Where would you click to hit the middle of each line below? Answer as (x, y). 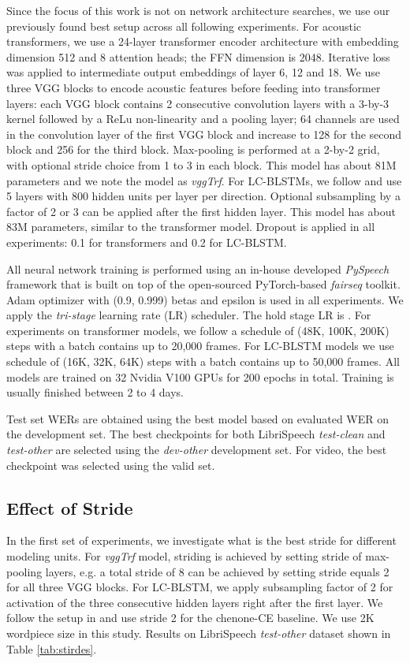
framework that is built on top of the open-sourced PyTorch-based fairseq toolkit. (203, 284)
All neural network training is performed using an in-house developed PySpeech (198, 268)
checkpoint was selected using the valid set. (111, 465)
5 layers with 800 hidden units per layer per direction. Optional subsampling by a (203, 196)
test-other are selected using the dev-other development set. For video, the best (197, 450)
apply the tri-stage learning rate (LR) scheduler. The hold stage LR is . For (189, 315)
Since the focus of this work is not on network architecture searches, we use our (198, 10)
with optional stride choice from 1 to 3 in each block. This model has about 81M (201, 164)
